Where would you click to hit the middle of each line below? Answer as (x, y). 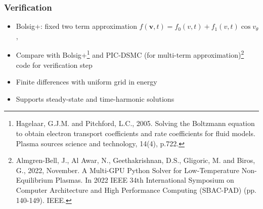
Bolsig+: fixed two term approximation (76, 26)
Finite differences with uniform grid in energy (86, 82)
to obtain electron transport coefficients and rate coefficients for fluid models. (136, 133)
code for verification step (54, 65)
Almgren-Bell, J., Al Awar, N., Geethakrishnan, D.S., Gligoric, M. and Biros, (136, 160)
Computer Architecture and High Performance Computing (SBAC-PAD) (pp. (136, 190)
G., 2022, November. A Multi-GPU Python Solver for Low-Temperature (128, 170)
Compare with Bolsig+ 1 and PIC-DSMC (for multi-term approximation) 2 (130, 54)
